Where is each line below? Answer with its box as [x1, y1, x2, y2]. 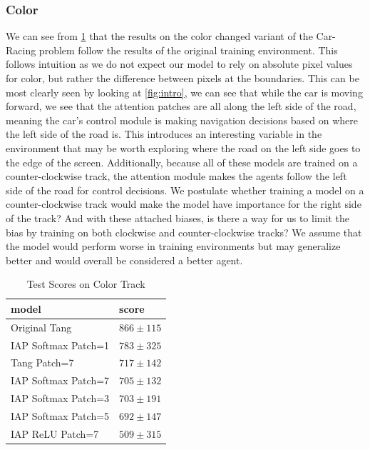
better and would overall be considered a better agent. [6, 252, 243, 267]
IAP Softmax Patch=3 [11, 391, 110, 406]
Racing [6, 42, 36, 57]
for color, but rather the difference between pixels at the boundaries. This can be [6, 71, 359, 85]
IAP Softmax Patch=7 [11, 373, 110, 388]
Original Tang [11, 319, 72, 334]
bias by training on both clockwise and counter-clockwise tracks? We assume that [6, 224, 362, 239]
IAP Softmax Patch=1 [11, 337, 110, 352]
